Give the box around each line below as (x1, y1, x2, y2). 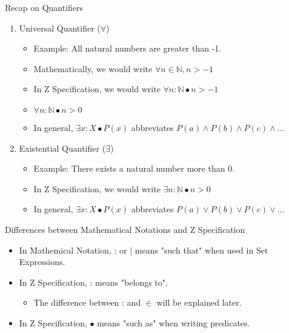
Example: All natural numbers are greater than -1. (33, 42, 222, 55)
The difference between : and (33, 296, 141, 309)
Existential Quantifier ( (19, 141, 106, 154)
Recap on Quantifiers (5, 1, 84, 13)
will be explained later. (156, 296, 242, 309)
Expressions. (19, 255, 65, 268)
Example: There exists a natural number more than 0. (33, 162, 235, 175)
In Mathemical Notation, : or (19, 243, 127, 256)
